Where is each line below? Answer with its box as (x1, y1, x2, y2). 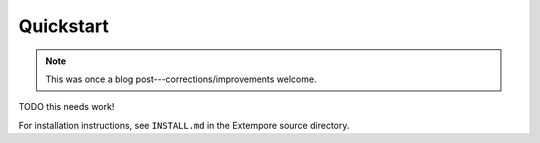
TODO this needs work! (18, 101, 115, 113)
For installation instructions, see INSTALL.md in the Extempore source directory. (18, 119, 350, 131)
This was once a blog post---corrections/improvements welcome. (45, 73, 317, 85)
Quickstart (18, 15, 110, 37)
